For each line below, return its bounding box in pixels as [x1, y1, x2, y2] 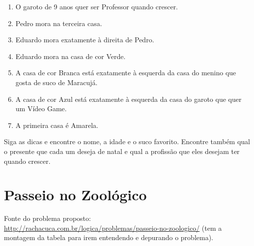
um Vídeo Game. [15, 103, 67, 114]
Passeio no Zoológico [4, 184, 147, 205]
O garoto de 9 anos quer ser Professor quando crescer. [15, 1, 178, 11]
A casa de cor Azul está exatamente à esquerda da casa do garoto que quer [15, 93, 242, 104]
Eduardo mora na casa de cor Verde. [15, 51, 126, 61]
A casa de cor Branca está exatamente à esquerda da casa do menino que [15, 67, 236, 78]
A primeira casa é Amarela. [15, 120, 98, 130]
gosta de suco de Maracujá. [15, 77, 98, 87]
